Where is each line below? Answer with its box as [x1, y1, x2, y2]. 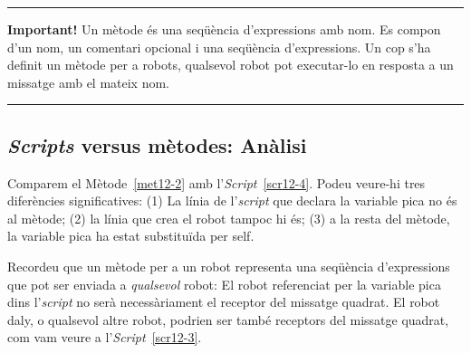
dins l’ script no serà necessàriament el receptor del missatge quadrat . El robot [7, 292, 440, 311]
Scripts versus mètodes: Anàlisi [7, 130, 307, 158]
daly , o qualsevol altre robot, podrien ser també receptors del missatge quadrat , [7, 310, 449, 329]
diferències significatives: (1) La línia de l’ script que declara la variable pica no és [7, 191, 457, 210]
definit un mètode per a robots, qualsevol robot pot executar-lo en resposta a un [7, 55, 454, 74]
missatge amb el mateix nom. [7, 72, 170, 91]
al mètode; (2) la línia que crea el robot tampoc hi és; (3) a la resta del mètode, [7, 208, 450, 227]
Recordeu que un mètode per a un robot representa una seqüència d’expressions [7, 256, 450, 275]
